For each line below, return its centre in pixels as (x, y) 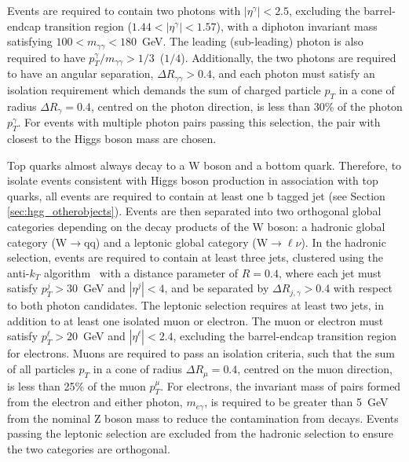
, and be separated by (217, 288)
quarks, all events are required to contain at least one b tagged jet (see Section (196, 195)
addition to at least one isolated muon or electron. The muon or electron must (195, 320)
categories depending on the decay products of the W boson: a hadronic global (196, 226)
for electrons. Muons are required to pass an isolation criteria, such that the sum (201, 353)
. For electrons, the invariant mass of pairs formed (281, 385)
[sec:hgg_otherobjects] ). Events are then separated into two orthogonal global (194, 211)
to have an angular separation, (80, 73)
